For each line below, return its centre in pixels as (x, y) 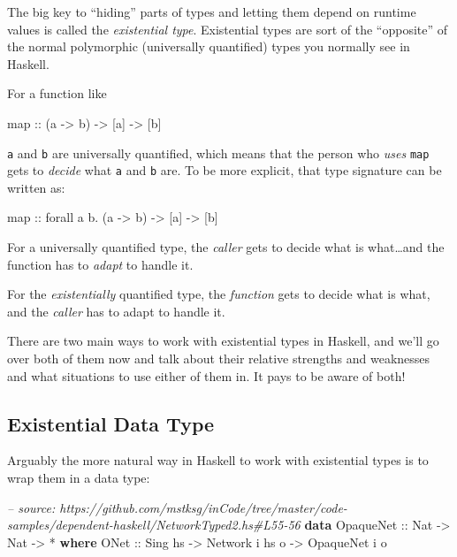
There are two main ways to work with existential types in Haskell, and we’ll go (223, 341)
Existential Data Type (111, 423)
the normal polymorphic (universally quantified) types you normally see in (209, 46)
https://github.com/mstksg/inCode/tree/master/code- (203, 507)
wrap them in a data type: (79, 478)
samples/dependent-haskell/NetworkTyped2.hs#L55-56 (154, 525)
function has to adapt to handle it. (100, 264)
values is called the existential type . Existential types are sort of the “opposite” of (228, 29)
